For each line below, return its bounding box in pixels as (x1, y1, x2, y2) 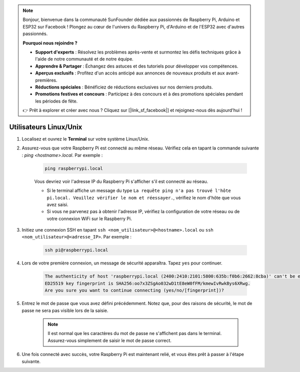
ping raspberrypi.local (44, 165, 103, 171)
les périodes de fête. (35, 98, 78, 104)
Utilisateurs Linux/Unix (9, 122, 82, 131)
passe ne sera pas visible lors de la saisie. (21, 307, 108, 313)
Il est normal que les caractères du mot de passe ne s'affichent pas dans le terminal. (47, 330, 222, 336)
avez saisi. (46, 201, 68, 207)
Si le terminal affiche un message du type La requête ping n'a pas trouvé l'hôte (46, 187, 231, 193)
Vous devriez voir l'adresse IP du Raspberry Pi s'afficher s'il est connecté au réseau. (34, 178, 208, 184)
